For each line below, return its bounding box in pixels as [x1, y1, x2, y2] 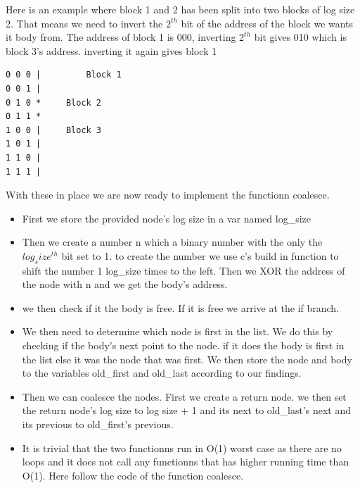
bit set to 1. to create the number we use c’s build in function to [61, 248, 339, 263]
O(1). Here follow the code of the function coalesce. [22, 468, 244, 482]
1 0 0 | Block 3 [6, 125, 102, 135]
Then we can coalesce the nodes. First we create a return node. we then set [22, 389, 347, 403]
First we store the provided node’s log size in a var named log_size [22, 211, 311, 225]
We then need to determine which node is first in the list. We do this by [22, 324, 333, 339]
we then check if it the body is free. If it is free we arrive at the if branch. [22, 300, 340, 315]
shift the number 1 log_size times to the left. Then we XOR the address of [22, 263, 345, 277]
